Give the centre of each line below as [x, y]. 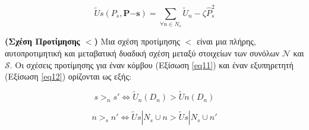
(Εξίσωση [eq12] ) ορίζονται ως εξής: [68, 76]
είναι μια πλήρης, [226, 41]
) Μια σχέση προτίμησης [137, 41]
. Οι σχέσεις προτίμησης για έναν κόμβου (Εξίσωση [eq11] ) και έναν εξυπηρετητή [152, 64]
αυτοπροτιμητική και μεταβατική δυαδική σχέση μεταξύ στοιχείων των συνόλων [142, 53]
